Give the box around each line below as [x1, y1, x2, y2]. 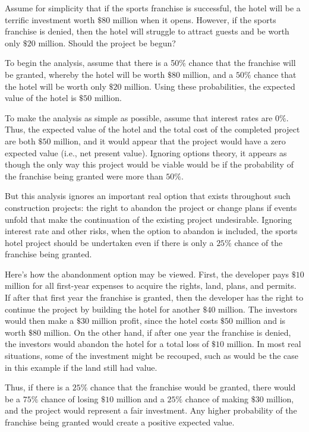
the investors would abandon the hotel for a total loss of [5, 338, 209, 350]
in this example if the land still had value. [5, 361, 157, 373]
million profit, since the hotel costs [92, 314, 218, 327]
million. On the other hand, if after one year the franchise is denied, [43, 326, 291, 338]
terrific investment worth [5, 13, 95, 26]
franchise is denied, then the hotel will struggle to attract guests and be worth [5, 25, 289, 37]
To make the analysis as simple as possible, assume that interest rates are [5, 111, 273, 124]
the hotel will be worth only [5, 80, 106, 92]
